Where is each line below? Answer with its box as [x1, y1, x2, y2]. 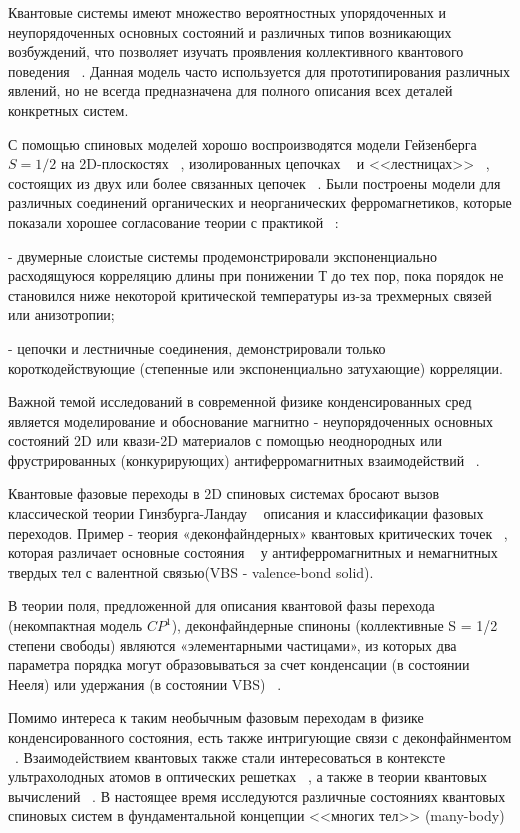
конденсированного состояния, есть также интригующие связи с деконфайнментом [8, 727, 512, 747]
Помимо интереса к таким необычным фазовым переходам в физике [8, 707, 424, 728]
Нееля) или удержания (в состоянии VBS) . [8, 673, 282, 694]
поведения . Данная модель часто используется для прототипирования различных [8, 60, 510, 81]
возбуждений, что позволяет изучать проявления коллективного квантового [8, 41, 464, 62]
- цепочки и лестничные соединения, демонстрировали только [8, 337, 386, 358]
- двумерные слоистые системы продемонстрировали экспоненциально [8, 245, 437, 266]
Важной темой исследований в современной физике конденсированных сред [8, 391, 472, 412]
